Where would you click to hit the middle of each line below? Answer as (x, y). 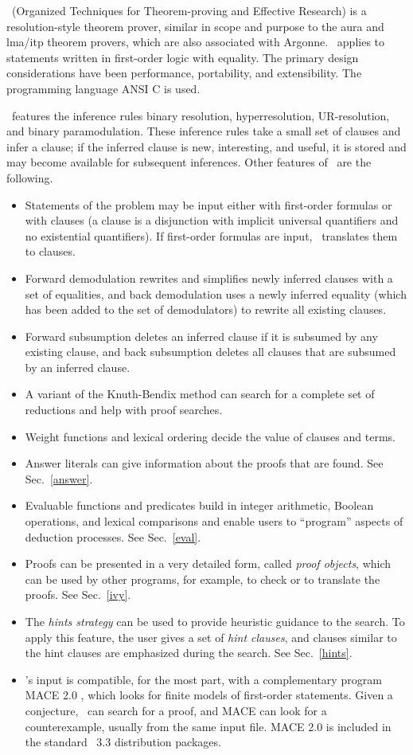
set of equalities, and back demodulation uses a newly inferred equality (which (216, 293)
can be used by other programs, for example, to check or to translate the (203, 579)
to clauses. (50, 251)
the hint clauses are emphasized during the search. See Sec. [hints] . (189, 653)
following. (30, 177)
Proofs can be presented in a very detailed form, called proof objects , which (208, 563)
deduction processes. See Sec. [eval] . (113, 536)
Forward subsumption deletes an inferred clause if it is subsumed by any (201, 336)
